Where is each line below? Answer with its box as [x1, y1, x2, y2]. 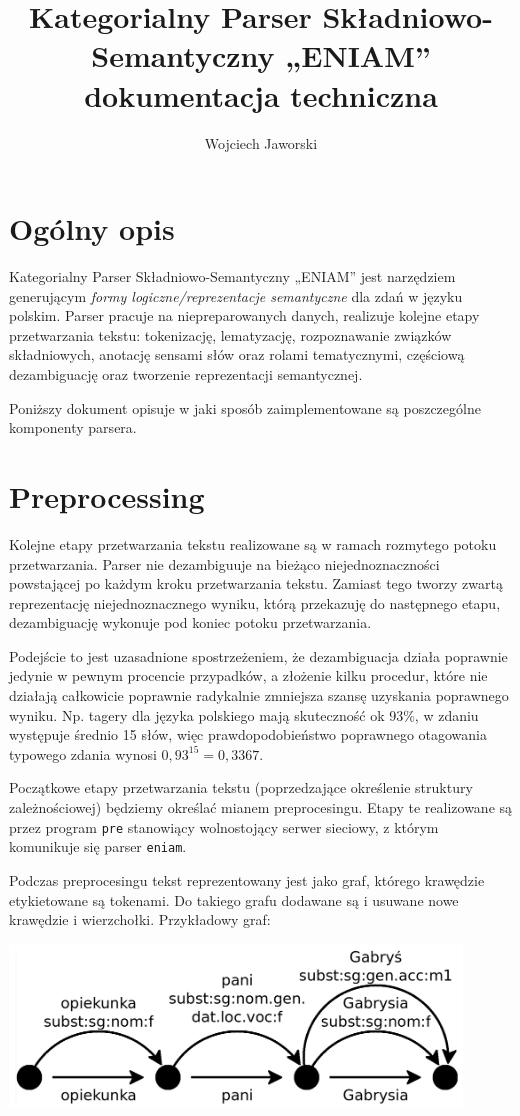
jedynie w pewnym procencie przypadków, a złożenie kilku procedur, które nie [9, 665, 488, 686]
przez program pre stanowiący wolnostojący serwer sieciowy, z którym [9, 816, 439, 837]
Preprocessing [9, 475, 205, 516]
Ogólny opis [9, 208, 175, 249]
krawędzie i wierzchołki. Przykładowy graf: [9, 909, 271, 930]
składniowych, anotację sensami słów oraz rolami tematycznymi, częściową [9, 344, 465, 365]
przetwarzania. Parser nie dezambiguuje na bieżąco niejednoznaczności [9, 553, 440, 574]
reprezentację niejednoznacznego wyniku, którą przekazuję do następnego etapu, [9, 592, 501, 613]
